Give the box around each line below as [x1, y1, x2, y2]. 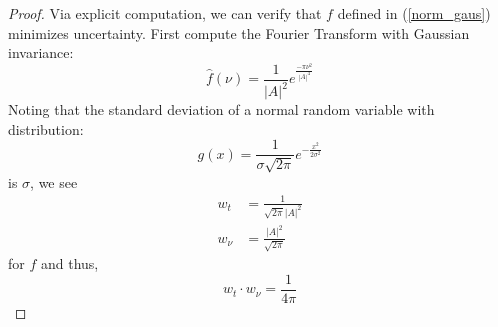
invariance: [8, 42, 74, 63]
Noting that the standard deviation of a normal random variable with [8, 99, 435, 119]
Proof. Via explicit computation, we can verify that [8, 3, 322, 23]
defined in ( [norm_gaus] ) [337, 3, 491, 23]
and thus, [40, 253, 99, 274]
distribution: [8, 118, 84, 139]
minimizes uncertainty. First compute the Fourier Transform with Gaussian [8, 22, 470, 43]
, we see [30, 171, 78, 192]
